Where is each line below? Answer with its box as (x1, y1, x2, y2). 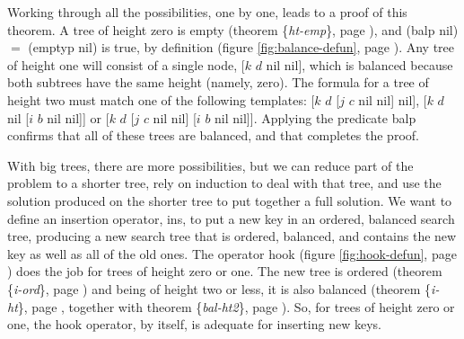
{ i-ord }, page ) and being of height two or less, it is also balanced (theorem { (7, 279, 432, 298)
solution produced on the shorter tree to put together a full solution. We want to (7, 191, 452, 210)
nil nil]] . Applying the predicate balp (214, 108, 416, 127)
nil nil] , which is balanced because (266, 55, 453, 74)
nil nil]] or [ (47, 108, 109, 127)
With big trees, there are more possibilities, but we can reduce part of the (7, 156, 414, 174)
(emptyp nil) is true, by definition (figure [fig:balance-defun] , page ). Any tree (28, 38, 455, 57)
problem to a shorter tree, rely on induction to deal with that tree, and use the (7, 174, 442, 192)
